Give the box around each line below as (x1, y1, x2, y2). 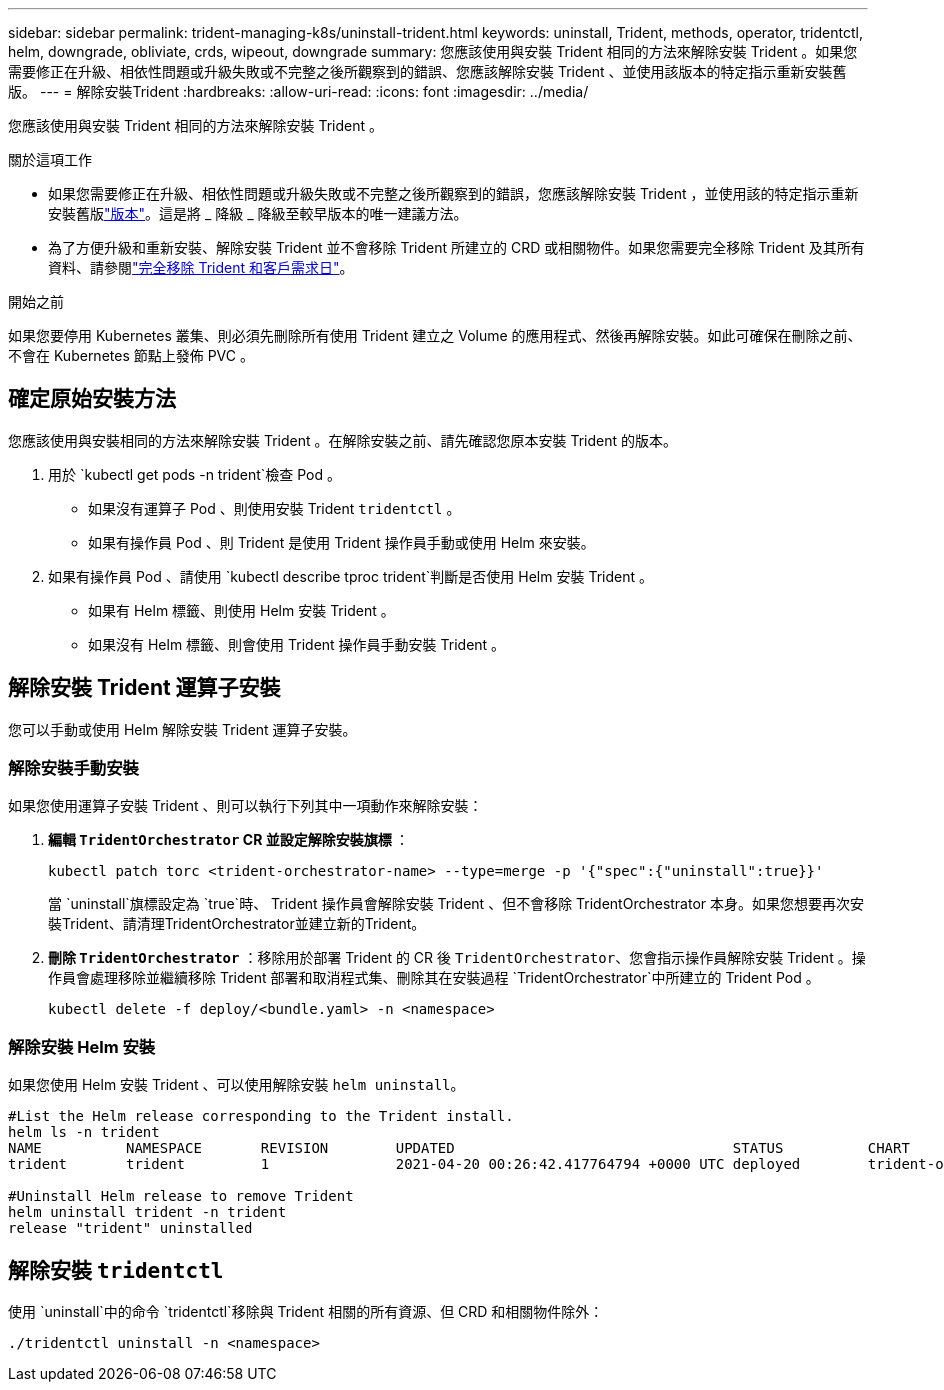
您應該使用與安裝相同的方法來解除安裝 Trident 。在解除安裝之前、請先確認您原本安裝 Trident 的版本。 (8, 431, 678, 449)
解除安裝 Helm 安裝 (8, 1036, 156, 1057)
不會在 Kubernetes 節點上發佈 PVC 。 (8, 347, 254, 364)
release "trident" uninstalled (8, 1220, 253, 1237)
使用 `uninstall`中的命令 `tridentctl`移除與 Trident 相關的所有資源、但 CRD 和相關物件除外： (8, 1303, 604, 1321)
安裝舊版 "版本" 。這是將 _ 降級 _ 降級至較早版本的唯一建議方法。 (48, 205, 468, 222)
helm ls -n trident (8, 1124, 160, 1141)
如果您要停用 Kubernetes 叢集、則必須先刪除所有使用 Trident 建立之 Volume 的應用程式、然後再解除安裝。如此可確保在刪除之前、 (8, 327, 862, 344)
